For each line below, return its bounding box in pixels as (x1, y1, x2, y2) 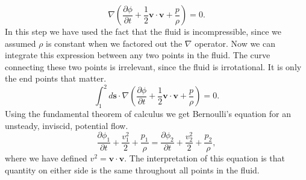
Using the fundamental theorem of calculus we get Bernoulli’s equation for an (5, 107, 291, 120)
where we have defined (5, 152, 87, 164)
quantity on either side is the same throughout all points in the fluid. (5, 163, 260, 176)
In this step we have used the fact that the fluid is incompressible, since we (5, 25, 282, 37)
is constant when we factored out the (46, 37, 183, 49)
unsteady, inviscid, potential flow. (5, 119, 128, 131)
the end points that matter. (5, 72, 107, 85)
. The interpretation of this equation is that (124, 152, 285, 164)
